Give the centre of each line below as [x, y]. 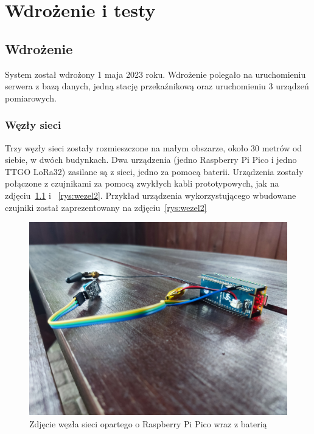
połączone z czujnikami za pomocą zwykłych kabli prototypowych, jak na [142, 183]
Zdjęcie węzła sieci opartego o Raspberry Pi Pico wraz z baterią [148, 423]
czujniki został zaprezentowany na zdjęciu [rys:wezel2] [106, 207]
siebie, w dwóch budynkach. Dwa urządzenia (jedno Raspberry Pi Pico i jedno [151, 160]
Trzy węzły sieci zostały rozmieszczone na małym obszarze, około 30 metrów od [154, 147]
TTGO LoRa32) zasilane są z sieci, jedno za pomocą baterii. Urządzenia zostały [154, 171]
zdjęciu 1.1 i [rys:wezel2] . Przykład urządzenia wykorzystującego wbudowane [151, 195]
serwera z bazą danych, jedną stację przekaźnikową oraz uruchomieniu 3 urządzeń [157, 86]
